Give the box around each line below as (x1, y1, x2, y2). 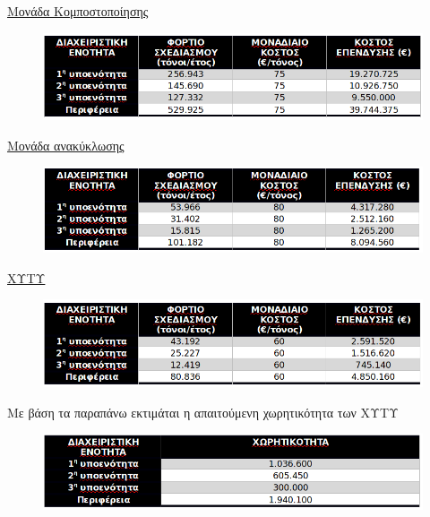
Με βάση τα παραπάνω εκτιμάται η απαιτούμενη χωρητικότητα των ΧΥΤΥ (7, 402, 399, 421)
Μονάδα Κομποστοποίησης (7, 2, 149, 20)
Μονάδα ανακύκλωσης (7, 135, 125, 154)
